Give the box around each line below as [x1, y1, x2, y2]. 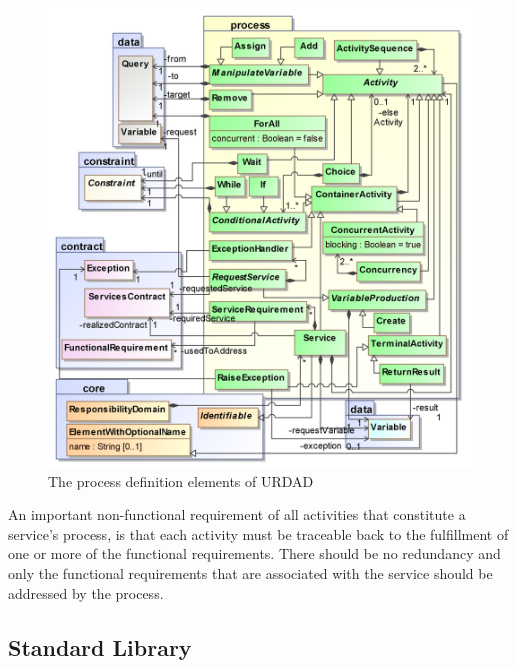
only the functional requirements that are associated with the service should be [8, 562, 493, 583]
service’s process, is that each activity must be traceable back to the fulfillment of [8, 523, 509, 544]
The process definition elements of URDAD [48, 470, 314, 491]
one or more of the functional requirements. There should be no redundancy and [8, 543, 501, 564]
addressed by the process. [8, 582, 164, 603]
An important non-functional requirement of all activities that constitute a [8, 504, 466, 525]
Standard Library [8, 631, 192, 662]
